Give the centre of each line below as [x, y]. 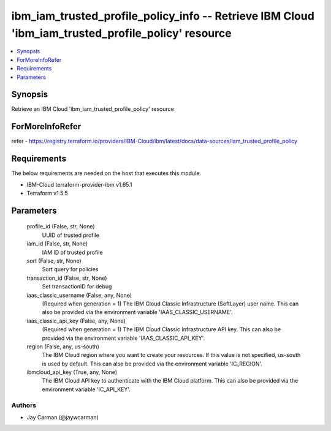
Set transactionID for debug [77, 287]
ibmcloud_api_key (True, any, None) [72, 372]
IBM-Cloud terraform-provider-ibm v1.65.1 [79, 184]
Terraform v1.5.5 [48, 193]
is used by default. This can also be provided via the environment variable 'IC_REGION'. [152, 364]
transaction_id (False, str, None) [67, 278]
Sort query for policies [70, 269]
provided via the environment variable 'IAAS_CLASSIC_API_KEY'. [124, 338]
